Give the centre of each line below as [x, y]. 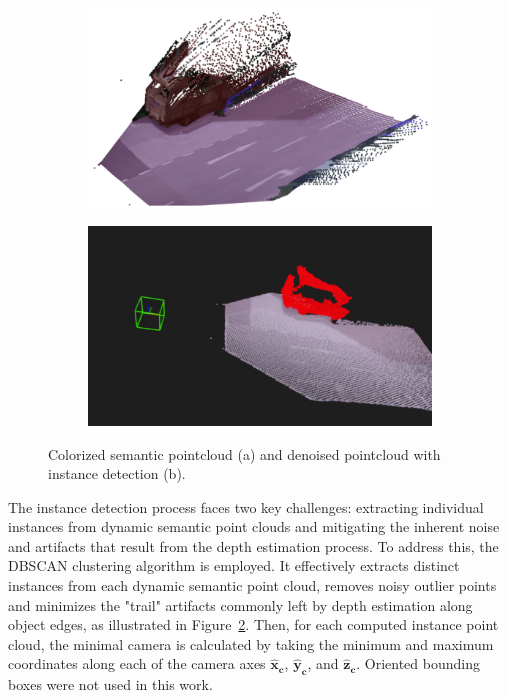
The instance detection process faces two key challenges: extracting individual [246, 506]
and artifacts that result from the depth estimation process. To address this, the [253, 545]
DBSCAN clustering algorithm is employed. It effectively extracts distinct [234, 565]
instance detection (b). [117, 473]
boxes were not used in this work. [110, 684]
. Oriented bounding [418, 663]
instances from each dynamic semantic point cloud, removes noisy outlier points [252, 585]
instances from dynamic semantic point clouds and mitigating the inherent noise [254, 526]
